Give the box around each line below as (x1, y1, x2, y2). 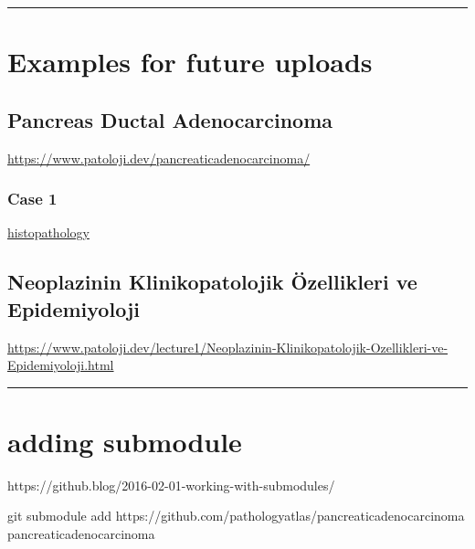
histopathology (7, 223, 90, 242)
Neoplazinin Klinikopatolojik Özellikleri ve (7, 268, 417, 296)
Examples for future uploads (7, 43, 373, 80)
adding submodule (7, 422, 242, 459)
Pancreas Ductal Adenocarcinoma (7, 105, 333, 133)
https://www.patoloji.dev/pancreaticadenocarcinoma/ (7, 148, 311, 167)
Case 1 (7, 187, 58, 210)
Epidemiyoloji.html (7, 355, 114, 375)
